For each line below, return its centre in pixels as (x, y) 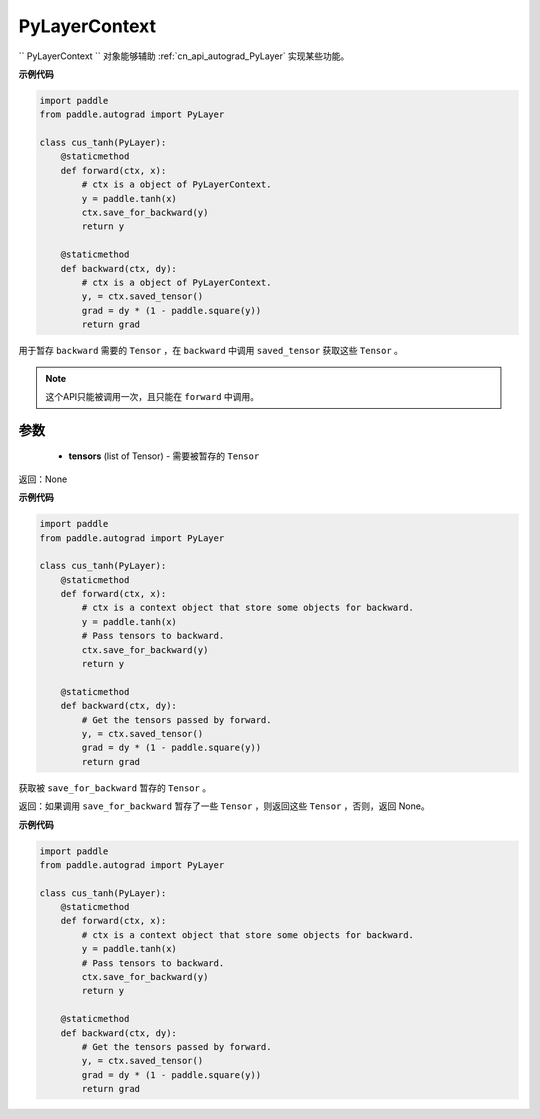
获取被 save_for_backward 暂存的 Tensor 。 (115, 787)
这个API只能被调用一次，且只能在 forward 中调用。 (152, 396)
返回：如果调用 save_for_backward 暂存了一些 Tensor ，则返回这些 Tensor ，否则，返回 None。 (224, 806)
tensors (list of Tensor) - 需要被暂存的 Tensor (164, 456)
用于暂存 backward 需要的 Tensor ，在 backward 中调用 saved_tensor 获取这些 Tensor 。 (211, 351)
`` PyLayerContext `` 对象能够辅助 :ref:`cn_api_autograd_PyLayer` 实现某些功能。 (184, 56)
